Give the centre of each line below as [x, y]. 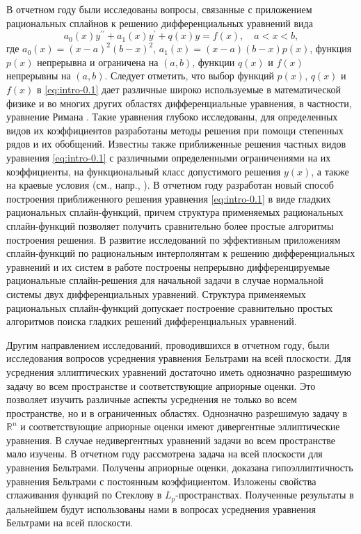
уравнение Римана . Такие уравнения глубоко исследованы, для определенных [172, 117]
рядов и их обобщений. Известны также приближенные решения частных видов [176, 144]
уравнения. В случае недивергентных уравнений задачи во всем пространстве [171, 440]
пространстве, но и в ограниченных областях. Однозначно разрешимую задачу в [177, 413]
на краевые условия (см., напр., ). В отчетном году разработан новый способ [170, 185]
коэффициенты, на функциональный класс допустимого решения [144, 171]
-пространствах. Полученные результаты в [265, 495]
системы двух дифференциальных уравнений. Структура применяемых [156, 293]
